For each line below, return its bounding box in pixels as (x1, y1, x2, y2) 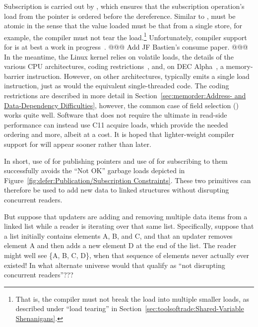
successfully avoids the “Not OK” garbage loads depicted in (4, 165, 185, 176)
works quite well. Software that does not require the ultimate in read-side (4, 110, 227, 120)
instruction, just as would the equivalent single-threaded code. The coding (4, 80, 229, 91)
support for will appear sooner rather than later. (4, 138, 151, 149)
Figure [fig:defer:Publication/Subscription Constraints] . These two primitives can (4, 175, 251, 185)
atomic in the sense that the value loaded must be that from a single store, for (4, 20, 242, 31)
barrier (4, 70, 25, 81)
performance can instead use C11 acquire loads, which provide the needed (4, 119, 228, 130)
